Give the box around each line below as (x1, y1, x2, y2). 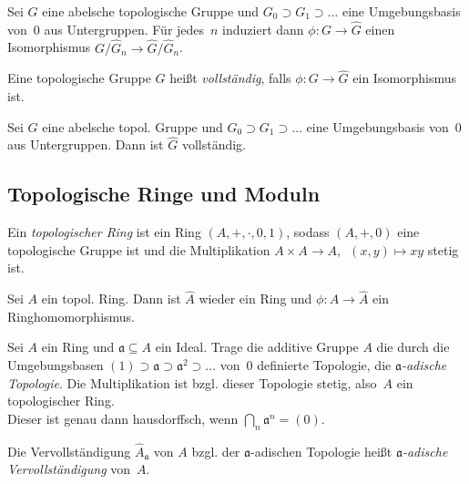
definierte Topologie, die (257, 355, 392, 375)
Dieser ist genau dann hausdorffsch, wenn (7, 408, 239, 427)
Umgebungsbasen (7, 355, 104, 375)
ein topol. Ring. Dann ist (41, 289, 181, 308)
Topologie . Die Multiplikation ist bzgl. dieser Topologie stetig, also (7, 373, 377, 392)
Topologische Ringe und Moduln (7, 180, 321, 208)
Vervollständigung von (7, 459, 131, 479)
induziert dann (222, 19, 304, 38)
